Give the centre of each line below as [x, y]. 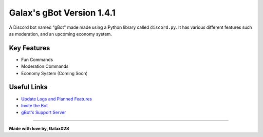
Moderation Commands [45, 66]
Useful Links [28, 87]
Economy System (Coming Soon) [54, 73]
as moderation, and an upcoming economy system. [60, 34]
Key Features [29, 48]
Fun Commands [37, 59]
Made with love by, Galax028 [39, 128]
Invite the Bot [35, 105]
